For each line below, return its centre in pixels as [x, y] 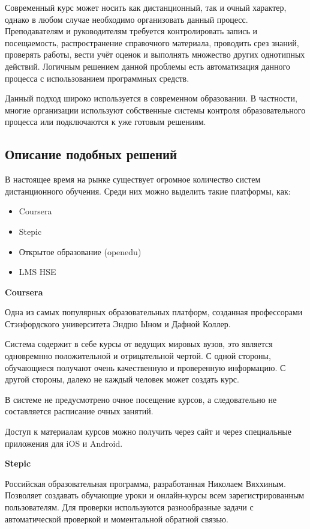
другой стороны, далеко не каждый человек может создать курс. [122, 379]
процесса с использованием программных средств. [97, 78]
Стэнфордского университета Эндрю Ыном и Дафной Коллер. [118, 323]
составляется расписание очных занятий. [79, 411]
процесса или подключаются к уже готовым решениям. [106, 122]
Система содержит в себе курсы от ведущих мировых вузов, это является [139, 344]
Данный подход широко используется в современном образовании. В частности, [151, 98]
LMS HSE [37, 272]
